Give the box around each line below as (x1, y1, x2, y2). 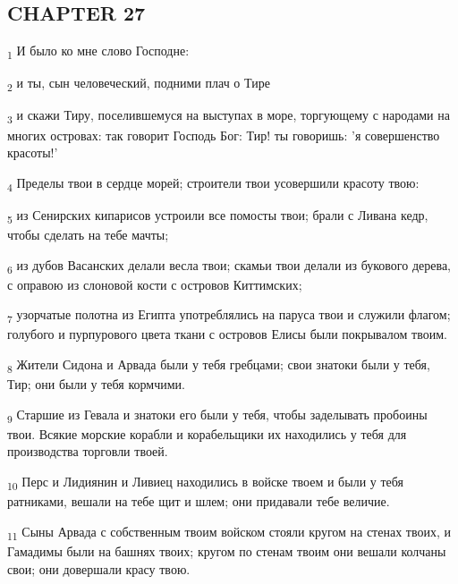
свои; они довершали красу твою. (7, 559, 191, 578)
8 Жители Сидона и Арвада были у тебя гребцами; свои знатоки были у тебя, (7, 355, 430, 376)
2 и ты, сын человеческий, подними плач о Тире (7, 73, 270, 95)
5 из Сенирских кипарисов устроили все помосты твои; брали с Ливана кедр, (7, 205, 428, 226)
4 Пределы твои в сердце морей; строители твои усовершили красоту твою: (7, 173, 420, 194)
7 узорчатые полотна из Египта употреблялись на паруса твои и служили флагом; (7, 305, 451, 326)
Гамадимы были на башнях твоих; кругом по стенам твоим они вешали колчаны (7, 541, 446, 560)
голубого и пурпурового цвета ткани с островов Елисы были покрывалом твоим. (7, 325, 447, 343)
